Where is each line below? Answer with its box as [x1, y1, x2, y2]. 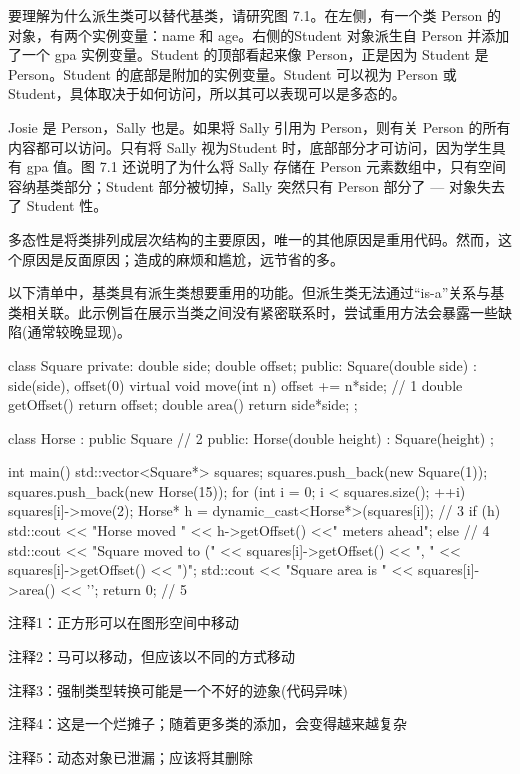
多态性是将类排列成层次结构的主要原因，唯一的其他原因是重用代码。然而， [8, 228, 498, 249]
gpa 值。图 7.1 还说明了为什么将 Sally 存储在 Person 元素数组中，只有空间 [26, 156, 507, 177]
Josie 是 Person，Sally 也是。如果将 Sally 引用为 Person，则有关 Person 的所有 [8, 116, 511, 137]
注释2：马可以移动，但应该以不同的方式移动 [8, 646, 295, 667]
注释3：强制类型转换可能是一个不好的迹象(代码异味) [8, 679, 348, 700]
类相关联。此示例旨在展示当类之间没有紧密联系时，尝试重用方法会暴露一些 [8, 301, 498, 322]
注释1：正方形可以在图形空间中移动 [8, 612, 239, 633]
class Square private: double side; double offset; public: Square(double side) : [8, 354, 477, 375]
